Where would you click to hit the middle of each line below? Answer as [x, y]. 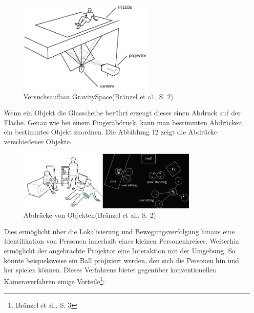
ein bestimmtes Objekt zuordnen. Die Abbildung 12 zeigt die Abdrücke [111, 132]
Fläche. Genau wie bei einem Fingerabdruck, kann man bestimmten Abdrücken [123, 122]
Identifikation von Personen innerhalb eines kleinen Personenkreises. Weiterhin [122, 241]
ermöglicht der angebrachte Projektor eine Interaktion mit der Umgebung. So [120, 250]
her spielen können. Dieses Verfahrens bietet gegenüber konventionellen [110, 270]
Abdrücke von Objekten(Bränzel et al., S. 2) [90, 215]
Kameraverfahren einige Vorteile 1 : [54, 280]
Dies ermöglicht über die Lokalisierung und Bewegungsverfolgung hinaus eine [119, 231]
